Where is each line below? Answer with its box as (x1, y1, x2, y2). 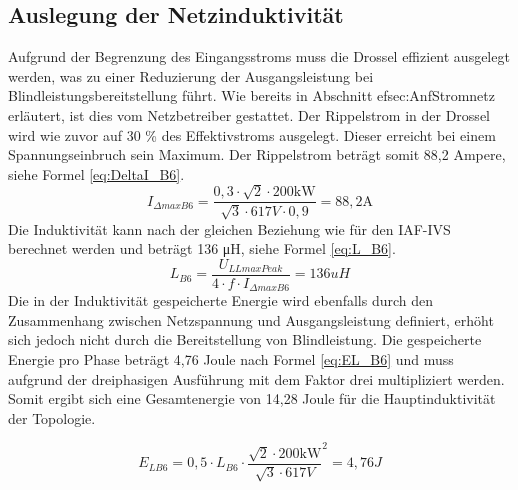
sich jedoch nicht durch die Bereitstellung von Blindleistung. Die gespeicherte (8, 329, 482, 350)
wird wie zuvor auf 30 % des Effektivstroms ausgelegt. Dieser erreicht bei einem (8, 124, 496, 145)
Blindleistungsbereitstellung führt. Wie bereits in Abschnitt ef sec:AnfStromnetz (8, 85, 495, 106)
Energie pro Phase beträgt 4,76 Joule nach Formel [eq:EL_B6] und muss (8, 349, 454, 370)
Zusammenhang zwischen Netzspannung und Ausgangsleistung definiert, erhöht (8, 309, 494, 330)
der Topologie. (8, 407, 96, 428)
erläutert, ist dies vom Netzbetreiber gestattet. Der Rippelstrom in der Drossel (8, 104, 490, 125)
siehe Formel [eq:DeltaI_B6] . (8, 163, 185, 184)
